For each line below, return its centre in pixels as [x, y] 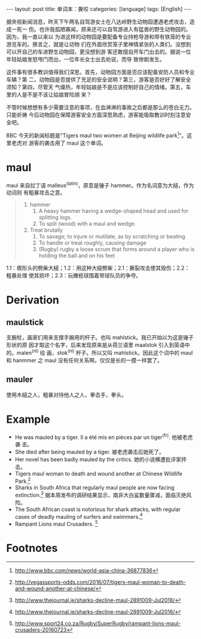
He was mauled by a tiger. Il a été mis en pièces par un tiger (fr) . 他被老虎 [104, 437]
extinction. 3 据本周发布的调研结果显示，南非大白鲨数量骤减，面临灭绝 [100, 494]
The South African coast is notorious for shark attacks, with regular [98, 509]
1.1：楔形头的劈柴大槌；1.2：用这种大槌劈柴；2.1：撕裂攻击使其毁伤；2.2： [98, 268]
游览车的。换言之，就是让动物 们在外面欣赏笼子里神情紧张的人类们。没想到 [99, 44]
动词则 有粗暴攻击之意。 [36, 193]
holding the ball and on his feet [77, 256]
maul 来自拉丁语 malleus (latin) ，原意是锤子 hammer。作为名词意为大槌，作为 [100, 184]
